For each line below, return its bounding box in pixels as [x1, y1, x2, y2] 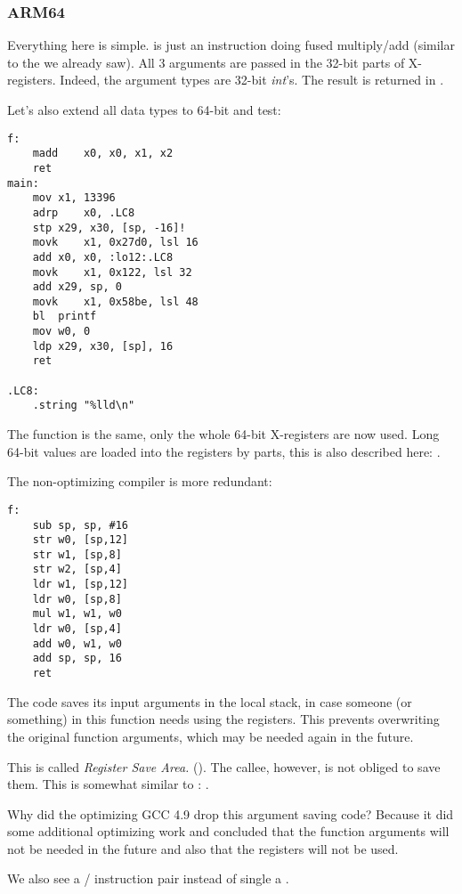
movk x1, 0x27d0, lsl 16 [32, 236, 199, 249]
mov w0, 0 [32, 325, 91, 338]
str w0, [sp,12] [32, 533, 129, 547]
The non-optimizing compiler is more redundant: [7, 472, 272, 491]
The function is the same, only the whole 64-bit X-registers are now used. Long [7, 425, 440, 443]
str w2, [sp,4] [32, 563, 122, 576]
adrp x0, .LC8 [32, 206, 135, 219]
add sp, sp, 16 [32, 652, 122, 665]
